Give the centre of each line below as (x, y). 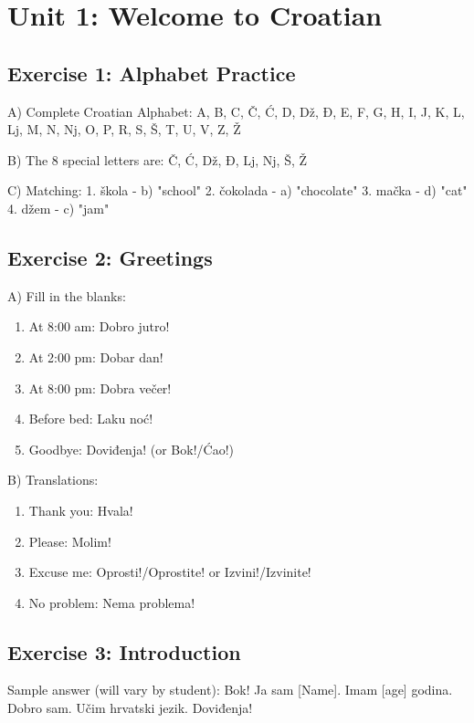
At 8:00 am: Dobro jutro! (99, 326)
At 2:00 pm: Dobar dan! (96, 356)
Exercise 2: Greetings (110, 257)
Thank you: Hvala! (81, 510)
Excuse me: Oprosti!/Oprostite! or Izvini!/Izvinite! (170, 572)
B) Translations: (53, 480)
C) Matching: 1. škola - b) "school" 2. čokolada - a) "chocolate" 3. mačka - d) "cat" (237, 190)
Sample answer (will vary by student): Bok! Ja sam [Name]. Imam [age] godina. (230, 690)
